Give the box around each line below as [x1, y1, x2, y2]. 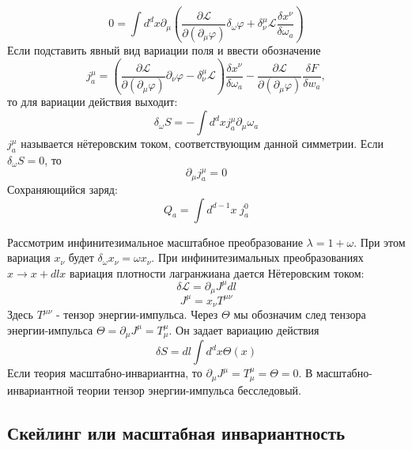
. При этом [353, 233, 406, 250]
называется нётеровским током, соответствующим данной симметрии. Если [21, 135, 384, 152]
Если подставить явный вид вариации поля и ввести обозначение [7, 41, 321, 58]
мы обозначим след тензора [233, 306, 366, 323]
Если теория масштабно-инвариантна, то [7, 365, 202, 381]
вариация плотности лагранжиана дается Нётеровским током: [70, 264, 365, 281]
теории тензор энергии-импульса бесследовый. [77, 381, 301, 398]
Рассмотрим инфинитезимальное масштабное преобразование [7, 233, 303, 250]
